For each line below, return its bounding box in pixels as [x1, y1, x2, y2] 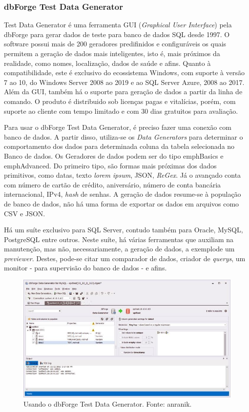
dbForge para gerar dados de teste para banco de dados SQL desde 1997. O [4, 29, 230, 39]
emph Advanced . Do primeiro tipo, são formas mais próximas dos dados [4, 160, 217, 170]
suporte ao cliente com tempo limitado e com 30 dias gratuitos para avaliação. [4, 105, 238, 116]
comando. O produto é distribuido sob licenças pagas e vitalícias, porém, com [4, 96, 236, 106]
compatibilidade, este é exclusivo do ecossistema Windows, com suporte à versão [4, 67, 245, 78]
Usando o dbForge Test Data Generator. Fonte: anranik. [23, 399, 192, 409]
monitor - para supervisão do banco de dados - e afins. [4, 263, 167, 273]
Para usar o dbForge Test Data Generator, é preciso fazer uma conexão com [4, 122, 231, 132]
